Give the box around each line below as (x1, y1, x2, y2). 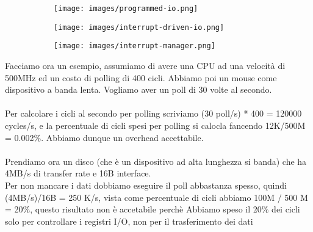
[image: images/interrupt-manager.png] (54, 42, 215, 51)
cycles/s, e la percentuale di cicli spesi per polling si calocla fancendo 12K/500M (5, 118, 306, 131)
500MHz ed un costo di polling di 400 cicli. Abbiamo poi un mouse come (5, 71, 277, 84)
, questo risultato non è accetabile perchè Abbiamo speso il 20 (30, 203, 262, 216)
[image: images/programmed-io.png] (54, 4, 198, 13)
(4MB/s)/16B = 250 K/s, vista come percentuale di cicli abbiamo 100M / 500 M (5, 190, 308, 203)
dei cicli (272, 203, 300, 216)
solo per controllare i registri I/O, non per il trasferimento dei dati (5, 214, 253, 227)
